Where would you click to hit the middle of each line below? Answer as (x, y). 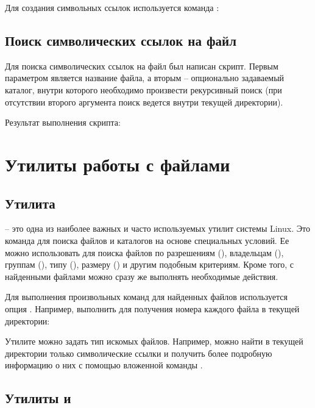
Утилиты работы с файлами (118, 164)
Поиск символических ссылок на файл (121, 40)
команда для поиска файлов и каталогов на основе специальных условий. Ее (147, 240)
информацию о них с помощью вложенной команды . (104, 365)
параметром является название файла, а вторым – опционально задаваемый (145, 78)
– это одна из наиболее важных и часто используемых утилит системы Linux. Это (157, 228)
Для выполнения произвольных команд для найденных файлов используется (147, 297)
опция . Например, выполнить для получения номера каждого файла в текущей (152, 308)
